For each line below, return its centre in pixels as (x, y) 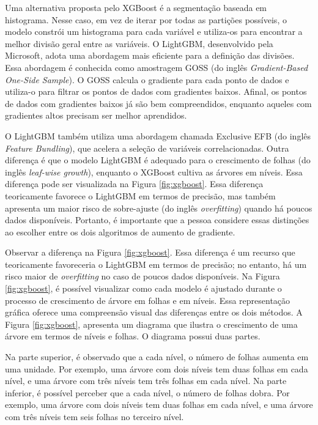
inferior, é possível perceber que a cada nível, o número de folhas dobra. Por (147, 392)
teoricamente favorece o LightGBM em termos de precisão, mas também (140, 195)
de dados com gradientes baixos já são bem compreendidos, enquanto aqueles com (158, 103)
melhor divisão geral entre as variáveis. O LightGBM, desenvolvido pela (139, 43)
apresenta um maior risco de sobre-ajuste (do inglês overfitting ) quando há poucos (159, 208)
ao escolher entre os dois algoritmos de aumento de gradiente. (120, 231)
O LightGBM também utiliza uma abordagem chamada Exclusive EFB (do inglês (158, 135)
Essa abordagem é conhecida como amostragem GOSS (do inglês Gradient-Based (157, 67)
